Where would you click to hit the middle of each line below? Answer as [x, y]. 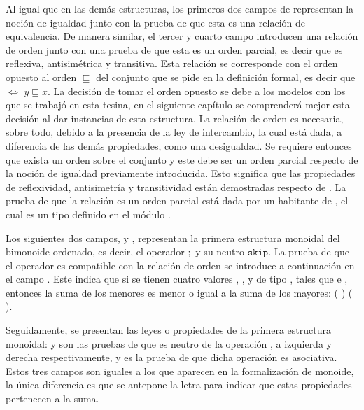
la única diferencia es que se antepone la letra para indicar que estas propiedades [179, 384]
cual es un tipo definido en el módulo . [88, 214]
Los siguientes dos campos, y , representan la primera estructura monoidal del [173, 238]
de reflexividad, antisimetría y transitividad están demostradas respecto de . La [176, 186]
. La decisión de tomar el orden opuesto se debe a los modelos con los [196, 91]
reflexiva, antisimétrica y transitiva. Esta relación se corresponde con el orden [172, 63]
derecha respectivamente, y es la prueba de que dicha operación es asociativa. [171, 357]
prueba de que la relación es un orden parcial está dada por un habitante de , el [177, 200]
